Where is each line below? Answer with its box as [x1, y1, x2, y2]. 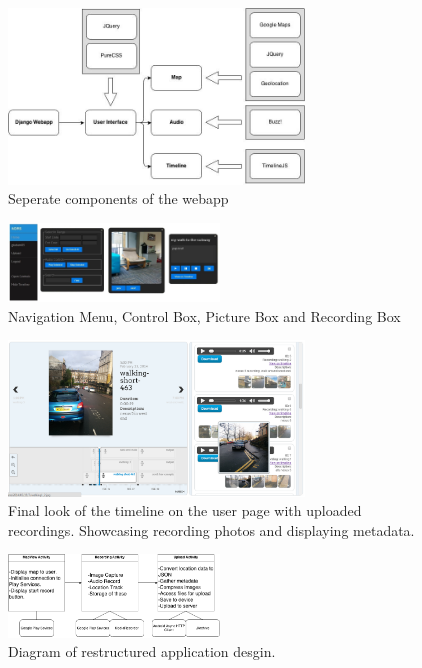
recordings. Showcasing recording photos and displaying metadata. [8, 519, 415, 540]
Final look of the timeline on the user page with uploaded [8, 500, 362, 521]
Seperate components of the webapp [8, 188, 229, 209]
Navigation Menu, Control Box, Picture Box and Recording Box [8, 305, 401, 326]
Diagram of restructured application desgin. [8, 641, 276, 662]
